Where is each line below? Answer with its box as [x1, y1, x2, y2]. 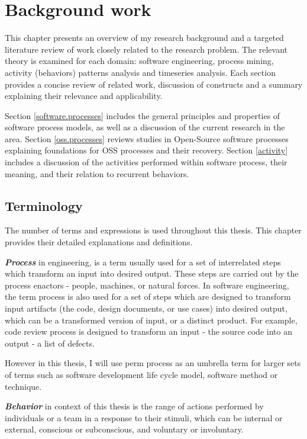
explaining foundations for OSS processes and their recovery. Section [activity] [5, 144, 288, 156]
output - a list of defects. [5, 337, 95, 349]
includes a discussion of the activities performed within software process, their [5, 156, 287, 168]
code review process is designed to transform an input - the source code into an [5, 325, 292, 338]
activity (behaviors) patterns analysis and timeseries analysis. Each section [5, 66, 276, 78]
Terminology [5, 196, 83, 214]
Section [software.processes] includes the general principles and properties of [5, 109, 280, 121]
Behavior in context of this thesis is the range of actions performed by [5, 400, 264, 412]
